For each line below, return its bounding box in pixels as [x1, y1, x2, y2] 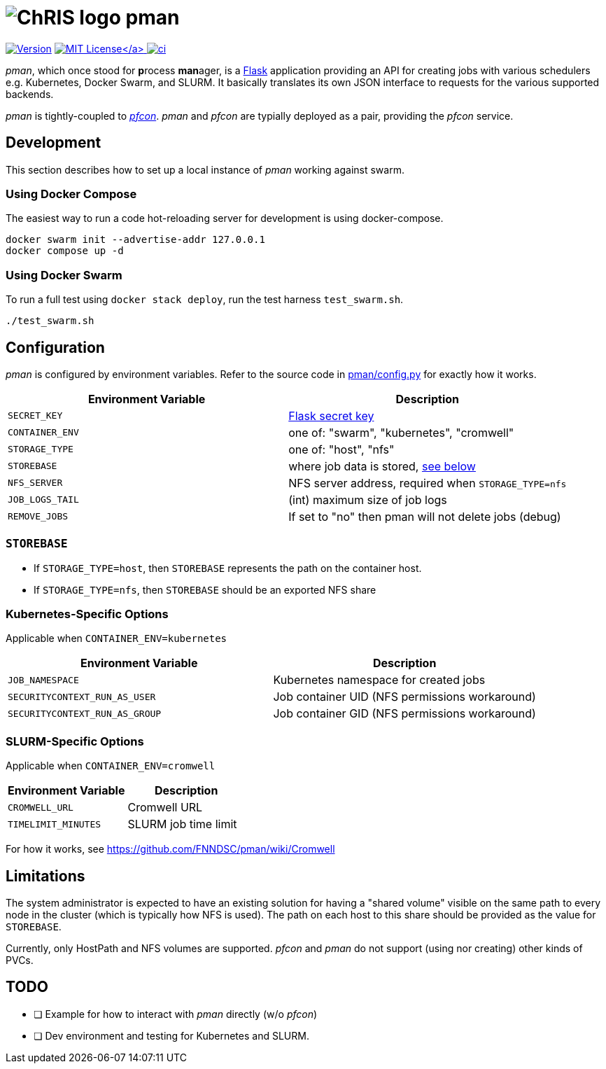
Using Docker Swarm [6, 267, 122, 282]
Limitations [6, 867, 85, 885]
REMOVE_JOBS [8, 511, 69, 522]
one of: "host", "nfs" [288, 442, 395, 456]
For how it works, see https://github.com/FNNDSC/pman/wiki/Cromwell [6, 843, 335, 855]
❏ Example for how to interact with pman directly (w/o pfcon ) [34, 1007, 318, 1020]
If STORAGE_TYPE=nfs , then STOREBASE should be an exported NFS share [34, 583, 376, 596]
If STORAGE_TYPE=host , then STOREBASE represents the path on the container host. [34, 561, 422, 574]
